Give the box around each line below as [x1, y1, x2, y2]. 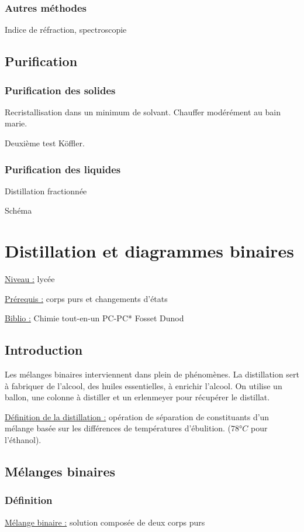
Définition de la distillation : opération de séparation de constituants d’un [5, 410, 270, 423]
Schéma [5, 204, 32, 217]
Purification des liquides [5, 162, 121, 176]
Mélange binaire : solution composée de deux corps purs [5, 516, 205, 528]
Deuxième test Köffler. [5, 137, 85, 149]
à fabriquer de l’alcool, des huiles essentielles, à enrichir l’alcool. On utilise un [5, 379, 282, 392]
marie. [5, 117, 27, 129]
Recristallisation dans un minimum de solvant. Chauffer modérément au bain [5, 105, 281, 118]
